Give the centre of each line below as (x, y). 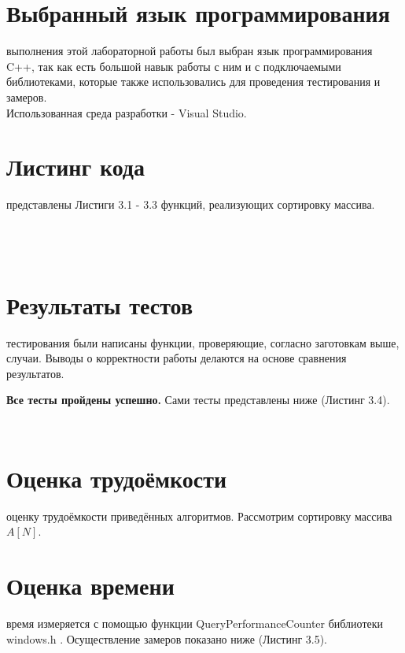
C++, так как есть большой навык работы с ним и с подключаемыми (174, 66)
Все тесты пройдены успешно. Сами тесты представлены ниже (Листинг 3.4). (198, 400)
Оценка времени (90, 586)
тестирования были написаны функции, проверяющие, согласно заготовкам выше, (203, 342)
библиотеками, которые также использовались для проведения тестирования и (193, 82)
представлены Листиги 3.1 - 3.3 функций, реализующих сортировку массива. (191, 204)
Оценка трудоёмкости (117, 478)
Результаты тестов (100, 304)
